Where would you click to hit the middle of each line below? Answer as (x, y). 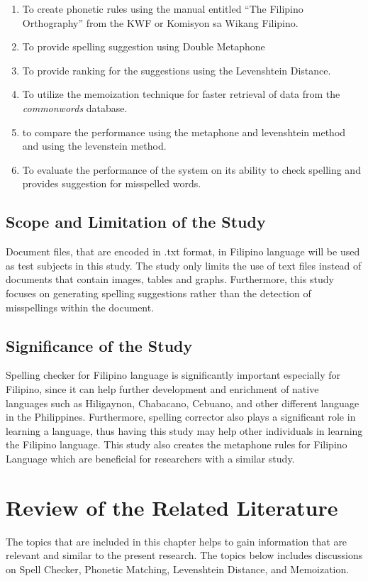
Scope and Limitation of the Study (136, 222)
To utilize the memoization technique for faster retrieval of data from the (181, 94)
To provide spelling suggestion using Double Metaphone (144, 46)
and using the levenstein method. (94, 146)
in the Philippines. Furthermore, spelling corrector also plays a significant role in (181, 417)
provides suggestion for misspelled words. (112, 183)
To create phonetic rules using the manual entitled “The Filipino (163, 9)
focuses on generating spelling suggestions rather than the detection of (158, 293)
